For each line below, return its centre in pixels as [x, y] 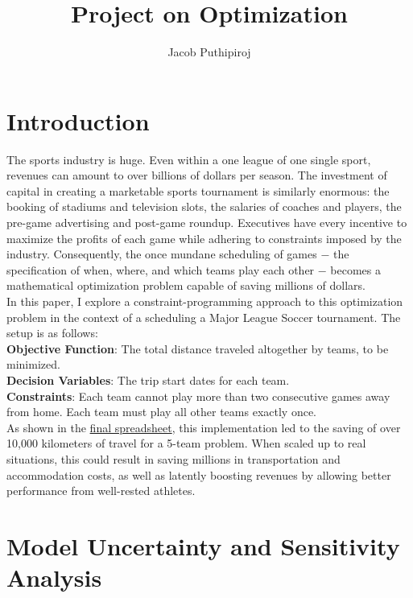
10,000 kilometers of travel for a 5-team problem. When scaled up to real [186, 443]
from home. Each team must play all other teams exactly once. [161, 412]
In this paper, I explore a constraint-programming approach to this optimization [205, 301]
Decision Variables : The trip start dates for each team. [148, 379]
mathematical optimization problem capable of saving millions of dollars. [186, 285]
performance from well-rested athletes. [101, 491]
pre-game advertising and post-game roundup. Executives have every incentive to [207, 223]
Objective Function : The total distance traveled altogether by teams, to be [198, 348]
